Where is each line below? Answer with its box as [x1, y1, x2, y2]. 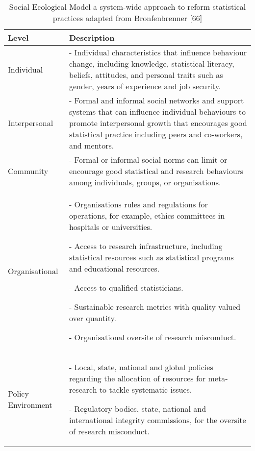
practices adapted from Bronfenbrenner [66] [52, 12, 203, 24]
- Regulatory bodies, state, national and [69, 403, 206, 414]
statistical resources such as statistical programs [69, 251, 234, 263]
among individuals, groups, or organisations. [69, 176, 221, 188]
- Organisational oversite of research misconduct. [69, 331, 236, 343]
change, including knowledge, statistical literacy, [69, 58, 234, 69]
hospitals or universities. [69, 221, 153, 232]
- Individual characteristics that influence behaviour [69, 47, 247, 58]
